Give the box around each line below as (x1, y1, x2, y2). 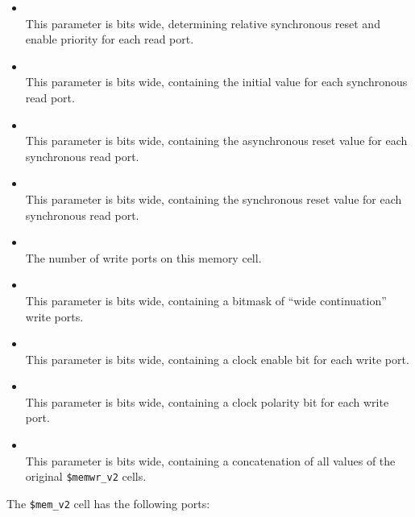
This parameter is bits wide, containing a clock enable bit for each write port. (25, 350, 409, 367)
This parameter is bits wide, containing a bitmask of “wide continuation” (25, 292, 387, 308)
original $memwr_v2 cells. (25, 468, 147, 485)
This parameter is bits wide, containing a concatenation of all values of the (25, 452, 396, 469)
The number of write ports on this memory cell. (25, 249, 262, 266)
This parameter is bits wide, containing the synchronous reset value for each (25, 190, 402, 207)
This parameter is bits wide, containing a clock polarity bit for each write (25, 393, 389, 410)
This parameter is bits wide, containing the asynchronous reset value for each (25, 132, 408, 149)
